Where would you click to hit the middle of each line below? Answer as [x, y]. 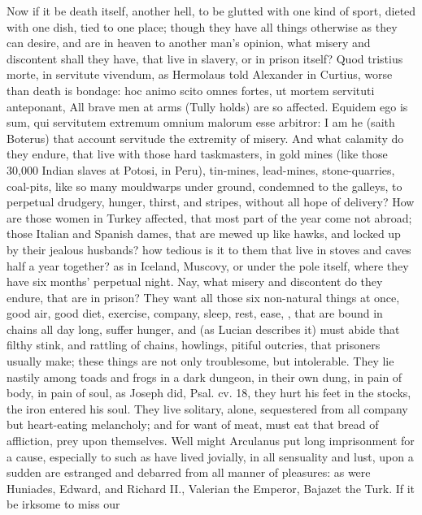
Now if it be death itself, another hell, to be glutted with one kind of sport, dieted [211, 11]
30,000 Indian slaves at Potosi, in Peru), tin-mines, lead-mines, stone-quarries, [201, 169]
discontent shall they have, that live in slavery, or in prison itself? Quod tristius [205, 58]
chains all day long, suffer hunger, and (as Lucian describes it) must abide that [203, 329]
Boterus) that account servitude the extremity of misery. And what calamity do [205, 138]
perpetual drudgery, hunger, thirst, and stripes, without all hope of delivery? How [211, 202]
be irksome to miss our [63, 504]
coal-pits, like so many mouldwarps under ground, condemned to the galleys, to [204, 186]
